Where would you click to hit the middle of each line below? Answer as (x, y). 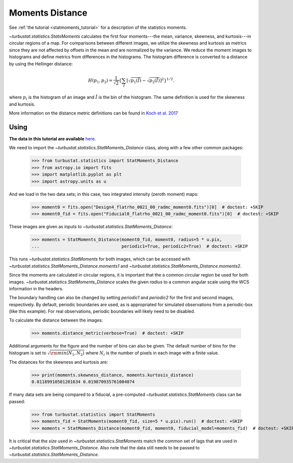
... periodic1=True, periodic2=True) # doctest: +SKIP (140, 246)
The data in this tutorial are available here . (52, 139)
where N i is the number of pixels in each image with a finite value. (152, 353)
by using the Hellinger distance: (41, 64)
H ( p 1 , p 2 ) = (100, 81)
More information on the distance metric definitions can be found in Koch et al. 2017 (94, 113)
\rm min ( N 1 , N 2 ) (67, 354)
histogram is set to (28, 353)
